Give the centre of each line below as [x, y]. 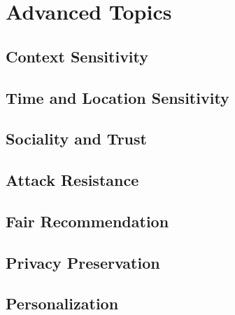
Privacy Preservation [83, 262]
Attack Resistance [72, 180]
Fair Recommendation [87, 221]
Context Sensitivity [77, 56]
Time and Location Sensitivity [117, 97]
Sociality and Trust [76, 139]
